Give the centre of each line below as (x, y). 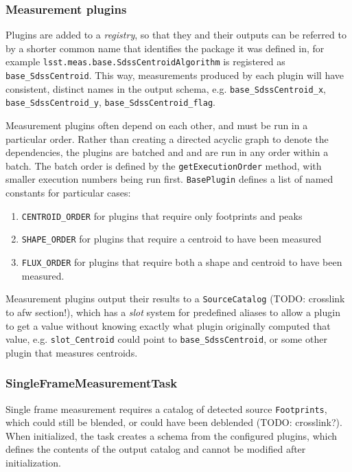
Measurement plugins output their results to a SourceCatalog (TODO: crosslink (175, 299)
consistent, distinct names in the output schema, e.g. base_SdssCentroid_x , (166, 88)
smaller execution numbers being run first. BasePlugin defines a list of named (169, 179)
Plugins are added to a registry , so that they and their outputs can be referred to (176, 35)
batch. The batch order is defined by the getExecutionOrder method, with (164, 165)
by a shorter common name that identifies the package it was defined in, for (165, 48)
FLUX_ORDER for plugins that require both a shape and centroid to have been (182, 262)
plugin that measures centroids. (72, 352)
